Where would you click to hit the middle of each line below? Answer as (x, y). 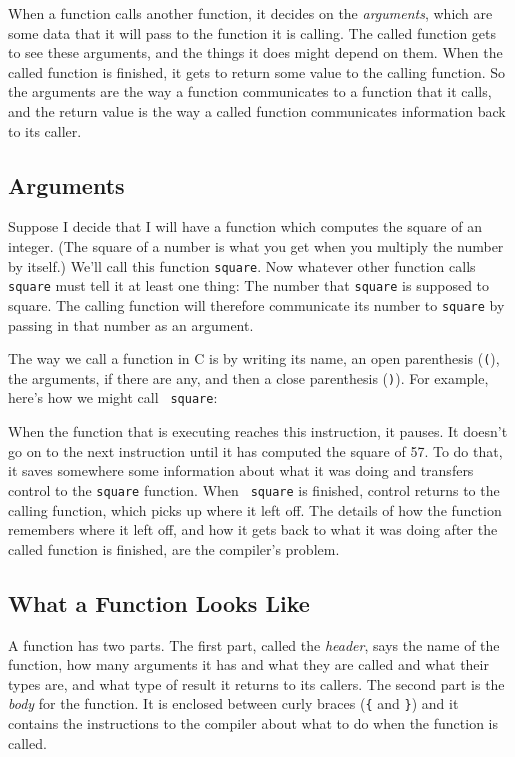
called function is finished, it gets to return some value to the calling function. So (257, 71)
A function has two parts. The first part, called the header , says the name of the (254, 644)
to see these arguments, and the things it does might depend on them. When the (255, 52)
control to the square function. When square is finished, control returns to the (254, 489)
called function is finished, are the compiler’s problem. (174, 548)
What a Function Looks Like (159, 602)
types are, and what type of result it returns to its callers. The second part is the (256, 683)
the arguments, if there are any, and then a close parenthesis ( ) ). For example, (248, 377)
